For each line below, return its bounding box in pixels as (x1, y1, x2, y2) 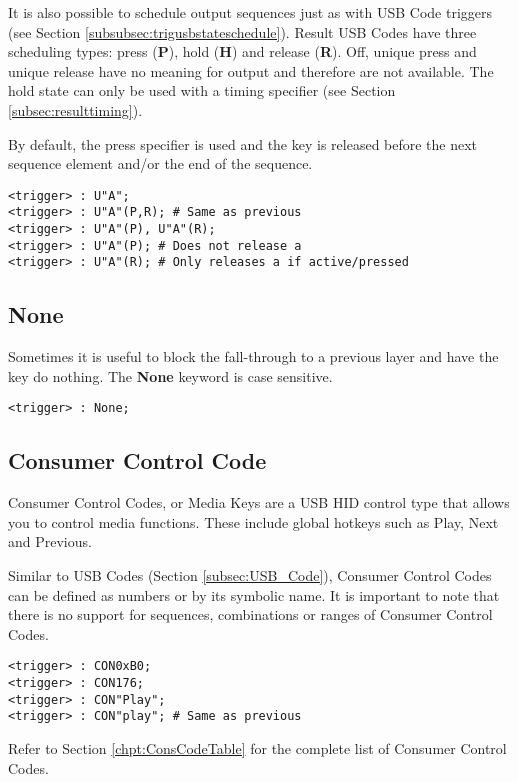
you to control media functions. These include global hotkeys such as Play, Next (8, 511, 499, 532)
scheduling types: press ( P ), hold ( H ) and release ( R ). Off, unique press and (8, 41, 477, 62)
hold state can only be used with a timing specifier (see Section (8, 80, 396, 101)
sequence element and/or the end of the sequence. (8, 153, 313, 174)
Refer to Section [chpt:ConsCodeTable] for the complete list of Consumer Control (8, 738, 507, 759)
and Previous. (8, 531, 92, 552)
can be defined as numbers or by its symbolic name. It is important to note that (8, 584, 500, 605)
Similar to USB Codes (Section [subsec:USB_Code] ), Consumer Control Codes (8, 565, 492, 586)
